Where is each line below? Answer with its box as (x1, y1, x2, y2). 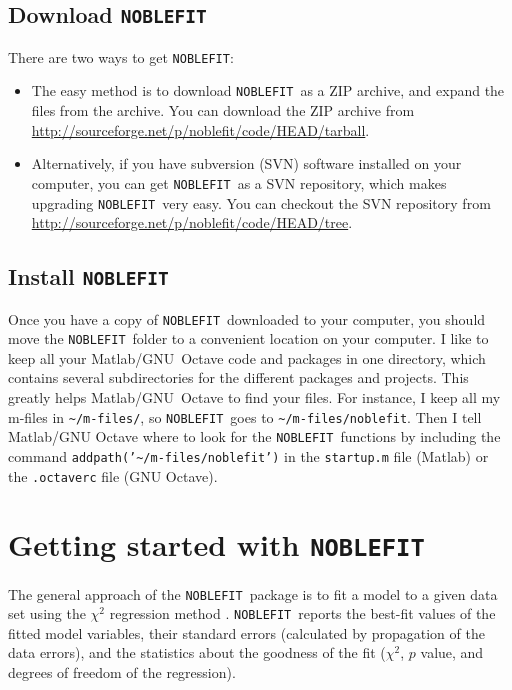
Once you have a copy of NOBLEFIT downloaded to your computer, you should (8, 308, 486, 329)
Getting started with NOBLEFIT (8, 524, 425, 565)
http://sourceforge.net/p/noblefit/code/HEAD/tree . (31, 212, 353, 233)
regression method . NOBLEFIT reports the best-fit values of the (109, 603, 496, 624)
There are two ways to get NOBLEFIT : (8, 46, 234, 67)
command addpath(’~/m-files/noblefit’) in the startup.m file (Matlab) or (8, 445, 489, 466)
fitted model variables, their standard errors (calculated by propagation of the (8, 622, 485, 643)
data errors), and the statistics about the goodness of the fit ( (8, 642, 386, 663)
